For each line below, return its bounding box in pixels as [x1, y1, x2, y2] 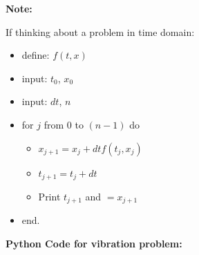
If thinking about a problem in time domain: [6, 24, 195, 39]
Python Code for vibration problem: [6, 236, 182, 251]
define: [21, 48, 50, 62]
